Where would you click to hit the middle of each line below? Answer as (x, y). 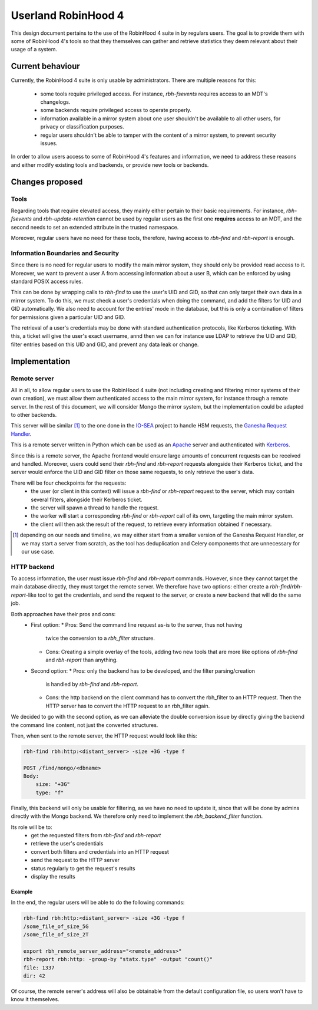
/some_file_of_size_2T (56, 935)
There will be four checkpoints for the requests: (69, 483)
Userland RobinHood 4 (67, 15)
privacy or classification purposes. (82, 127)
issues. (49, 143)
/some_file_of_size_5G (56, 926)
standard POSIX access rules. (47, 281)
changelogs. (55, 102)
